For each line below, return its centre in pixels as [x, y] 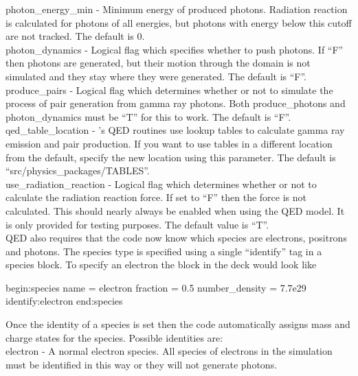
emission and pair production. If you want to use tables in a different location [169, 143]
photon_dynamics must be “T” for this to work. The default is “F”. [148, 116]
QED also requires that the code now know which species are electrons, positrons [176, 238]
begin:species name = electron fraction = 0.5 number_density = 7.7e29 [156, 287]
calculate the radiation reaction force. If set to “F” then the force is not [156, 197]
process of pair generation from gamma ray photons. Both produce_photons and [176, 103]
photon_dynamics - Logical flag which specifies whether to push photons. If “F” [175, 49]
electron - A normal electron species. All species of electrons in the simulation [169, 351]
